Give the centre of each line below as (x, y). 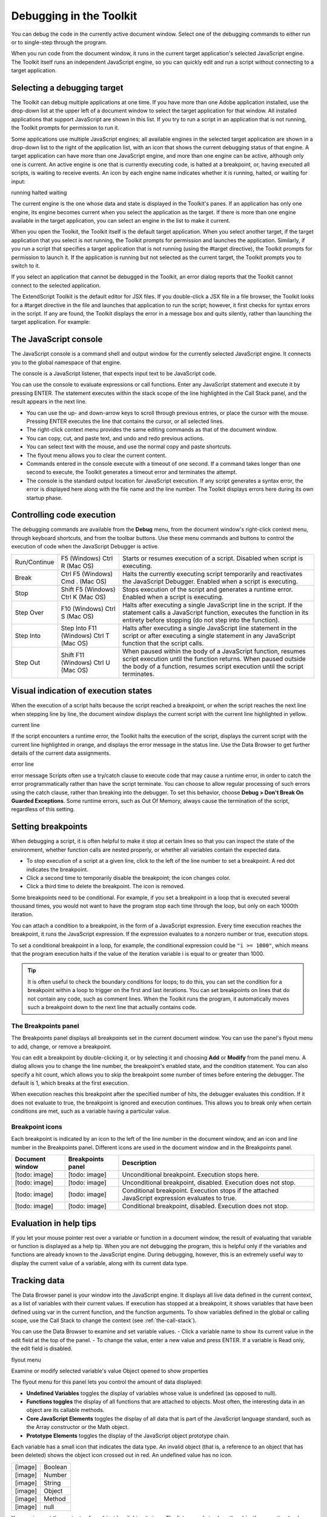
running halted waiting (39, 192)
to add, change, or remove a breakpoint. (61, 1046)
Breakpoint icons (37, 1127)
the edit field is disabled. (42, 1349)
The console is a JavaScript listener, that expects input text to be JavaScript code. (114, 374)
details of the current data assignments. (61, 753)
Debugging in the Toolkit (74, 16)
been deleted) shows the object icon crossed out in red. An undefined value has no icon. (122, 1455)
